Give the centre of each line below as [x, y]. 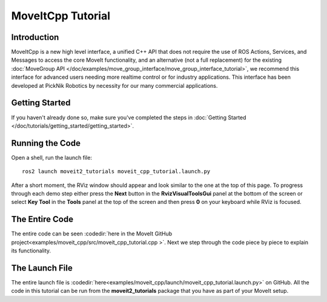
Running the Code [46, 143]
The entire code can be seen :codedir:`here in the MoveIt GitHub [92, 234]
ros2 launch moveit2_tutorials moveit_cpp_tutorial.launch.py [116, 172]
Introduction [35, 37]
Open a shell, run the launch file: [51, 157]
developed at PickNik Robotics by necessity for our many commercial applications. [114, 85]
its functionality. [31, 251]
